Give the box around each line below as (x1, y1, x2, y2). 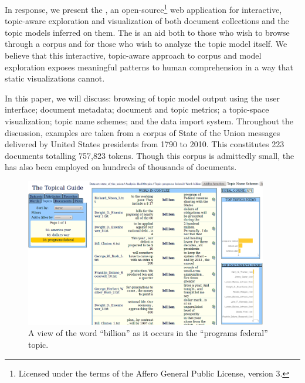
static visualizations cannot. (5, 72, 105, 84)
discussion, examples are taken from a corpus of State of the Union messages (5, 126, 280, 138)
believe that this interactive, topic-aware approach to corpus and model (5, 49, 262, 62)
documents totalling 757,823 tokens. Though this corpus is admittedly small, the (5, 149, 294, 161)
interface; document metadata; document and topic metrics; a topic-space (5, 103, 269, 116)
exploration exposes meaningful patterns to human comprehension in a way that (5, 60, 293, 73)
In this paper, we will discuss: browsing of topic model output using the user (5, 91, 280, 104)
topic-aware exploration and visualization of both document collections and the (5, 15, 289, 27)
